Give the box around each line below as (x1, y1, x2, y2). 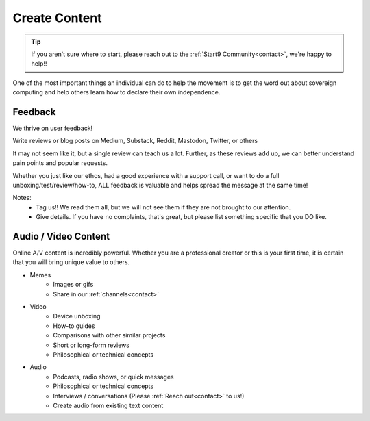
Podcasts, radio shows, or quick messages (53, 372, 174, 381)
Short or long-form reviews (53, 341, 130, 349)
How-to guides (53, 322, 95, 330)
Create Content (12, 10, 102, 25)
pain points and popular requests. (12, 159, 108, 167)
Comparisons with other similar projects (53, 331, 166, 340)
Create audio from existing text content (53, 401, 164, 409)
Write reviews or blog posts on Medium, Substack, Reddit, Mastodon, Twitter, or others (12, 137, 258, 145)
